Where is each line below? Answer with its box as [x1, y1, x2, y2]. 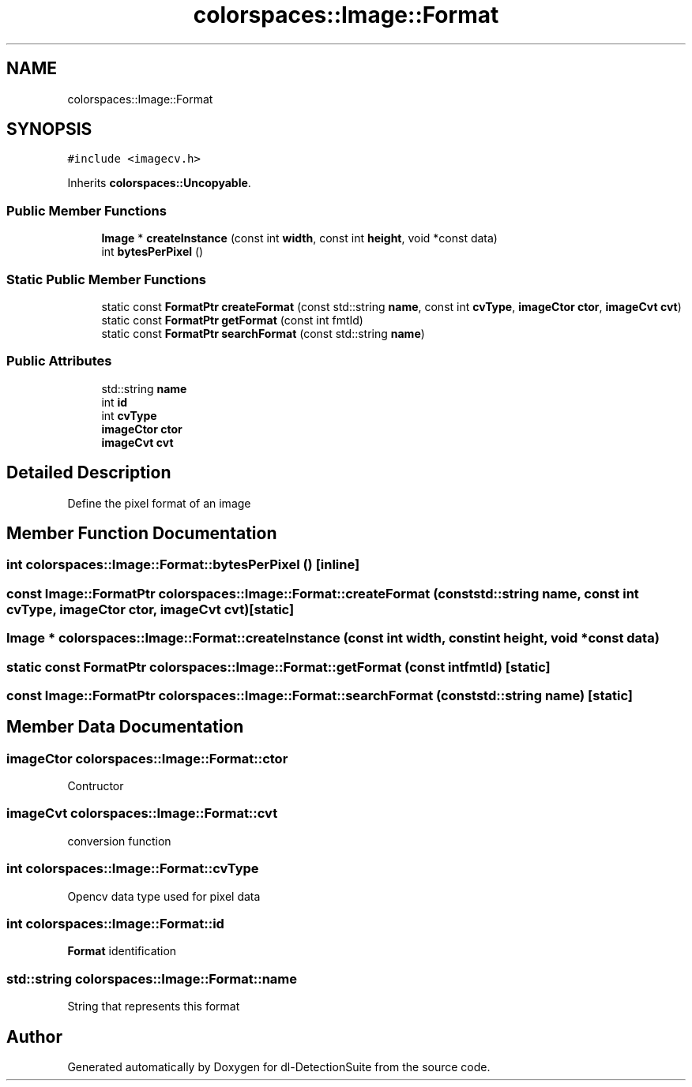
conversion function [67, 834, 171, 848]
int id [101, 395, 128, 409]
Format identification [67, 944, 177, 958]
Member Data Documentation [6, 717, 244, 737]
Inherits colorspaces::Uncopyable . [67, 176, 251, 190]
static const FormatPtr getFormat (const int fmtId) [101, 313, 363, 327]
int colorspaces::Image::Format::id [6, 915, 224, 931]
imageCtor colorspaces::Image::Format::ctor [6, 750, 288, 767]
